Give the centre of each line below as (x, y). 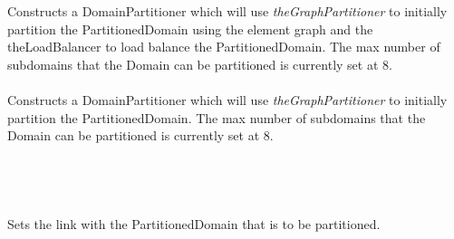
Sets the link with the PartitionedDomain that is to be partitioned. (194, 224)
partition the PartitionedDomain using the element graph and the (190, 29)
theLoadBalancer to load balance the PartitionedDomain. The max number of (224, 47)
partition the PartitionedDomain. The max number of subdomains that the (217, 117)
